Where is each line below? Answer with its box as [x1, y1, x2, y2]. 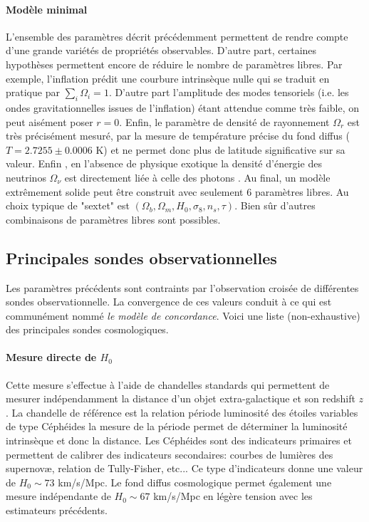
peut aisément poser [6, 114, 93, 129]
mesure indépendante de [6, 489, 111, 503]
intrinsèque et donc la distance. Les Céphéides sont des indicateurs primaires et [6, 433, 352, 448]
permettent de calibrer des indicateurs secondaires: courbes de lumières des [6, 447, 333, 461]
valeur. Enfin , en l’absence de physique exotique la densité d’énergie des [6, 156, 322, 171]
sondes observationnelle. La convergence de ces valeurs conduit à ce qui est [6, 294, 332, 309]
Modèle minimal [6, 1, 88, 16]
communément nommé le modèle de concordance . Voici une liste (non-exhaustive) [6, 308, 360, 323]
